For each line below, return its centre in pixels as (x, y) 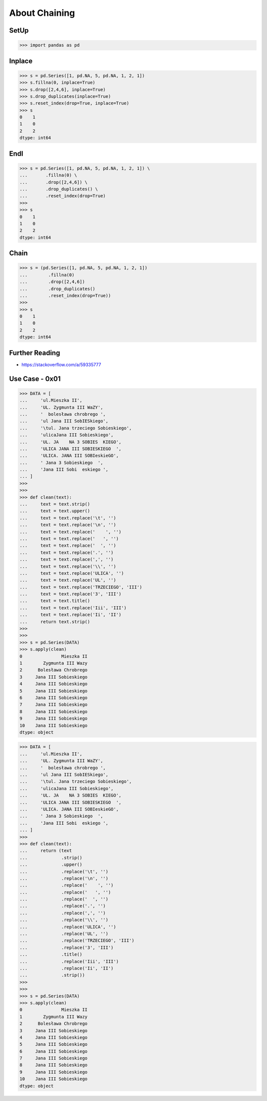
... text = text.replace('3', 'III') (70, 594)
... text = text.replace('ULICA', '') (72, 573)
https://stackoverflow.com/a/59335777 (61, 364)
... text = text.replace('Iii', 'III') (73, 608)
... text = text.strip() (55, 504)
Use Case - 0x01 (35, 379)
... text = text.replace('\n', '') (68, 525)
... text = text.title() (55, 601)
